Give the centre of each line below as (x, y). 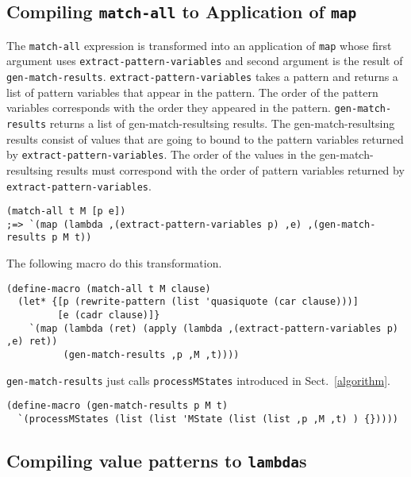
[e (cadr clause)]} (109, 315)
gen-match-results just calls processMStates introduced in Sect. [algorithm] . (198, 380)
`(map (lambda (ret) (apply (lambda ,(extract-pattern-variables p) (213, 328)
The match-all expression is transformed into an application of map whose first (199, 45)
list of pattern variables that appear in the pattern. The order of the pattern (192, 92)
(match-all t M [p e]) (66, 212)
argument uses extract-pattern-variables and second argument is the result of (205, 61)
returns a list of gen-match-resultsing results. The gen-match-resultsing (222, 123)
